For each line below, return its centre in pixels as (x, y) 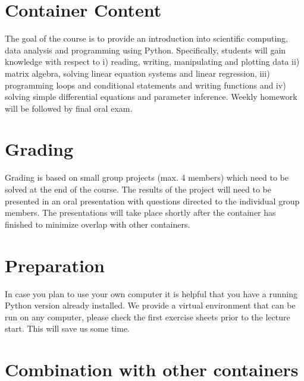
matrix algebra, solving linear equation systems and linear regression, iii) (137, 73)
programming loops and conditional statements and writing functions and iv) (145, 85)
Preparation (55, 265)
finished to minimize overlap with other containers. (98, 224)
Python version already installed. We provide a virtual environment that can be (150, 305)
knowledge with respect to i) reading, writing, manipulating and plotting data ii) (152, 62)
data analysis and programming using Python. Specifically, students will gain (145, 50)
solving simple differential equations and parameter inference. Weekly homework (151, 97)
